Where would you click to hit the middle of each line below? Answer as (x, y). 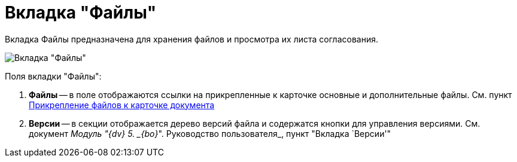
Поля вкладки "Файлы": (53, 76)
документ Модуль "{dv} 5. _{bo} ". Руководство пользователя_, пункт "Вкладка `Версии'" (210, 133)
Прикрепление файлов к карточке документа (122, 105)
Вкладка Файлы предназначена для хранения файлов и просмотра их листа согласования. (191, 39)
